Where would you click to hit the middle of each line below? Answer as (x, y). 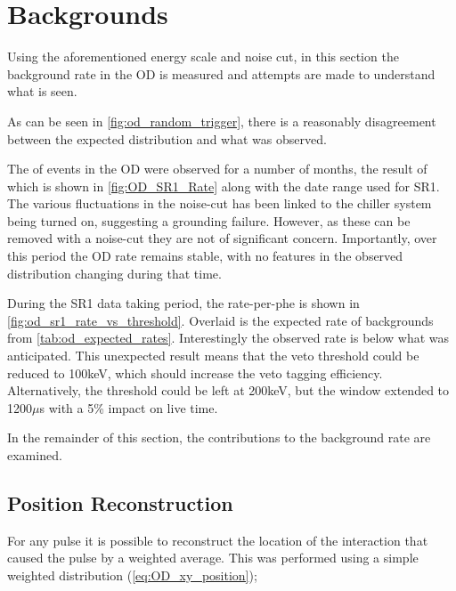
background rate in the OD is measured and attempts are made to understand (221, 73)
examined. (35, 455)
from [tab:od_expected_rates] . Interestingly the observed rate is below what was (228, 338)
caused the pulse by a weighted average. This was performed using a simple (213, 558)
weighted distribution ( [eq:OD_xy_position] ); (132, 575)
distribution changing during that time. (114, 273)
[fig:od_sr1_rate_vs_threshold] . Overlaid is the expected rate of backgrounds (220, 320)
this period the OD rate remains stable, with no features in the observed (205, 256)
